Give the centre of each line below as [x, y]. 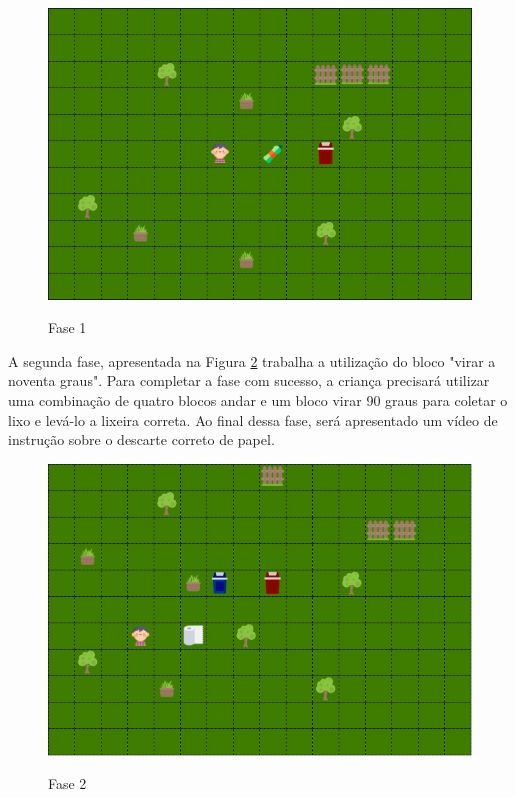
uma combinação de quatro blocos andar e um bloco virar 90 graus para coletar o [258, 400]
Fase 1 [67, 327]
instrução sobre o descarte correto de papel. [141, 439]
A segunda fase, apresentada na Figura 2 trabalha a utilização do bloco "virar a [252, 360]
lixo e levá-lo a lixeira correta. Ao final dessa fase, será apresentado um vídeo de [253, 419]
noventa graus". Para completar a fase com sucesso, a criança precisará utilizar [249, 380]
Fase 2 [67, 783]
